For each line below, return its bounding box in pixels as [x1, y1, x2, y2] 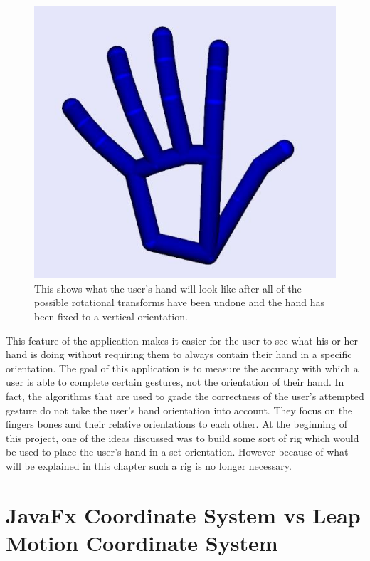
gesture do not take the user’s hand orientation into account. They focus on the [6, 402, 353, 417]
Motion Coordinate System [6, 528, 278, 557]
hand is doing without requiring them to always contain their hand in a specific [6, 347, 352, 362]
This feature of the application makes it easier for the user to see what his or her [6, 332, 358, 347]
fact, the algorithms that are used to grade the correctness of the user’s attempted [6, 388, 364, 403]
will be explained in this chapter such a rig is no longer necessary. [6, 458, 292, 473]
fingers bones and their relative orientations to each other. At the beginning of [6, 416, 347, 431]
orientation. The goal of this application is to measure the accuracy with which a [6, 360, 359, 375]
